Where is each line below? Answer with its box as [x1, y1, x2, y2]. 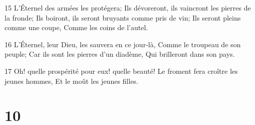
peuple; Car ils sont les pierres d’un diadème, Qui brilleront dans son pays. [5, 49, 235, 59]
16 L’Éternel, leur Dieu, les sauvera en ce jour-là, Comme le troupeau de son [5, 39, 241, 49]
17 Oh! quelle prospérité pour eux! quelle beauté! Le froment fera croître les [5, 65, 238, 76]
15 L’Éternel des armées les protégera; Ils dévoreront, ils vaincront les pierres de [5, 3, 251, 13]
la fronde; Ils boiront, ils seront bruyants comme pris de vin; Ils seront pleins [5, 12, 241, 23]
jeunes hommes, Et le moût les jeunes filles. [5, 75, 138, 86]
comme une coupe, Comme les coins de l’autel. [5, 22, 148, 33]
